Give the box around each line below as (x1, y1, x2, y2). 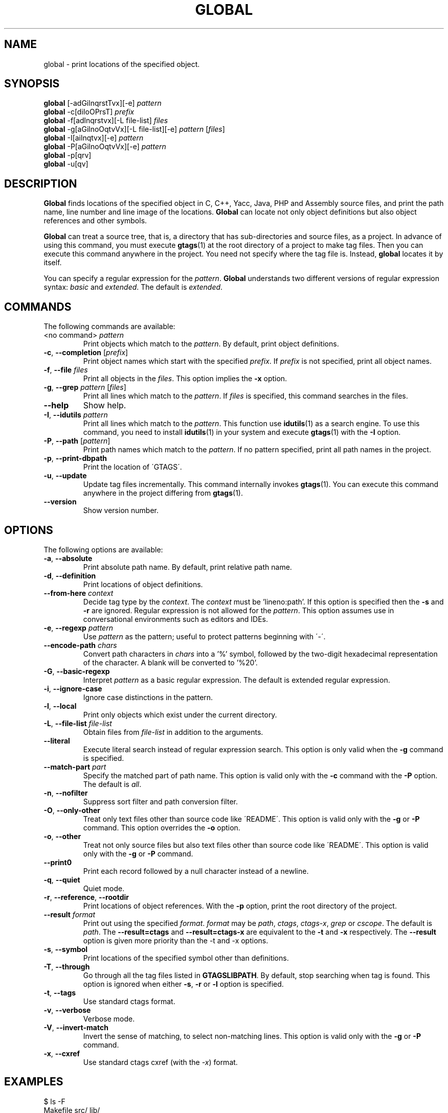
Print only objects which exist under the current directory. (83, 710, 277, 719)
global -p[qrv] (43, 151, 92, 160)
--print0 (43, 857, 72, 867)
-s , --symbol (43, 944, 88, 954)
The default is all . (83, 779, 142, 789)
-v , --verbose (43, 1005, 91, 1014)
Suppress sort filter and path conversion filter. (83, 797, 238, 806)
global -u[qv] (43, 159, 88, 169)
